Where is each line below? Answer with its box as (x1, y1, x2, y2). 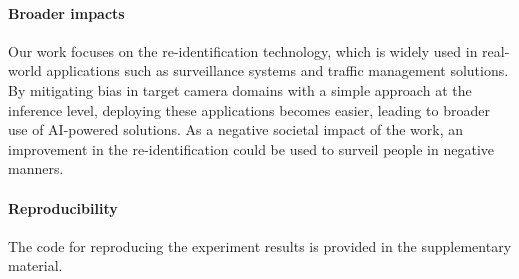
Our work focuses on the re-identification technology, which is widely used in (8, 40, 478, 61)
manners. (8, 158, 64, 179)
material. (8, 255, 63, 276)
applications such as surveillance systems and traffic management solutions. (46, 60, 509, 81)
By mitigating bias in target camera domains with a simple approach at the (8, 79, 472, 100)
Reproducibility (8, 197, 118, 218)
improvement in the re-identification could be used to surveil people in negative (8, 138, 494, 159)
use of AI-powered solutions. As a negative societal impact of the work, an (8, 119, 464, 140)
